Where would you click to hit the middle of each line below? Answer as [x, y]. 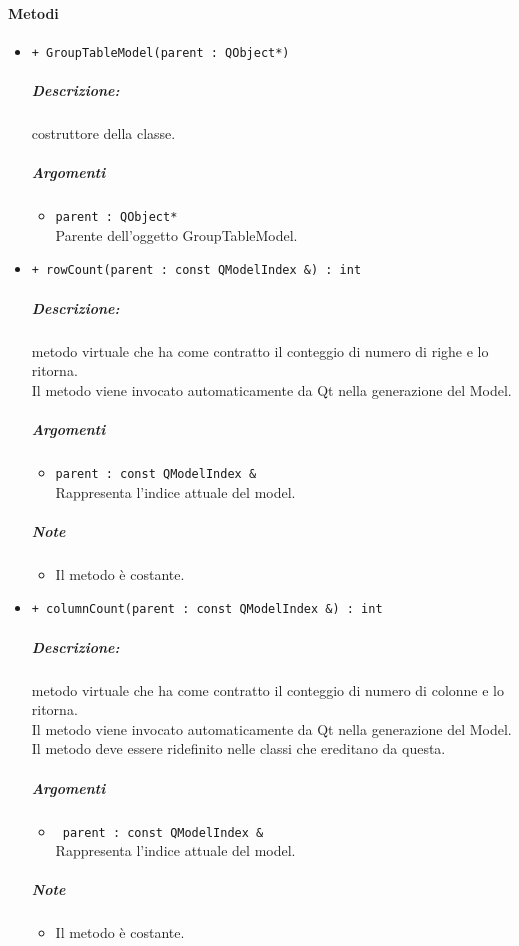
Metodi [33, 12]
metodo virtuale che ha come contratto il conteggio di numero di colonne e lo [267, 689]
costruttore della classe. [103, 133]
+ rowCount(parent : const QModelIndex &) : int [196, 270]
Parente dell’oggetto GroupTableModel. [176, 234]
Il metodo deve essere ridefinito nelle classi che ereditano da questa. [238, 748]
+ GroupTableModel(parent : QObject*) [160, 52]
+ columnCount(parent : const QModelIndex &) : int [207, 609]
